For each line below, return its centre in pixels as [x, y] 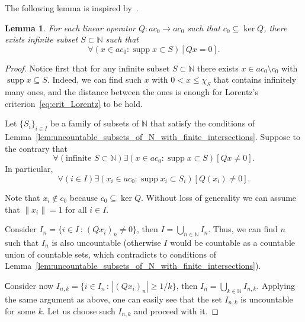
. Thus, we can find [243, 229]
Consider [21, 229]
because [84, 197]
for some [20, 310]
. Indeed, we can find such [94, 79]
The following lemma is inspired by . [72, 8]
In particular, [29, 169]
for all [76, 209]
